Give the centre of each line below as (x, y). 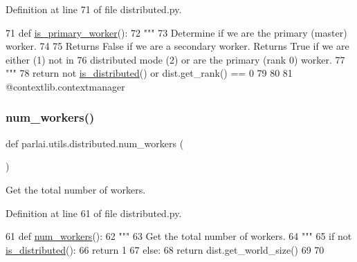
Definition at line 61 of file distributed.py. (94, 213)
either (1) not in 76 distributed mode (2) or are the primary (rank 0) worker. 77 (175, 59)
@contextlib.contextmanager (65, 86)
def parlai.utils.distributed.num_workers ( (95, 143)
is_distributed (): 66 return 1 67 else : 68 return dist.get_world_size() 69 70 (165, 249)
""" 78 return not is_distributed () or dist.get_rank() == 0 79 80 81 (149, 73)
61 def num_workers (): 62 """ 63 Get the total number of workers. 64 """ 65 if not (179, 236)
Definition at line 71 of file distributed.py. (94, 9)
